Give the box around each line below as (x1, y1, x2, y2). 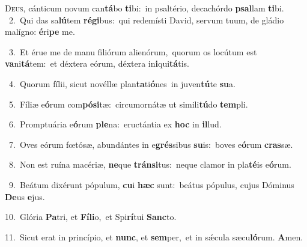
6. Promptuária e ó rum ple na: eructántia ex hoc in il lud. (8, 118, 222, 130)
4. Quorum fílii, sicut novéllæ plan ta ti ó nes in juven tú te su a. (8, 77, 236, 90)
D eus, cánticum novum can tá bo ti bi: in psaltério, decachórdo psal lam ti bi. (5, 2, 284, 14)
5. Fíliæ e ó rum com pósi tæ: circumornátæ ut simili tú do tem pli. (8, 97, 248, 110)
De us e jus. (5, 190, 45, 203)
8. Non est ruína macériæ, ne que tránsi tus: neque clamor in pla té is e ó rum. (8, 158, 291, 171)
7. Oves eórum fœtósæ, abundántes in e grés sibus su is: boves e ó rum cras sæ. (8, 138, 293, 150)
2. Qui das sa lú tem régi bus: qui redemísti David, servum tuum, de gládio (8, 13, 284, 26)
